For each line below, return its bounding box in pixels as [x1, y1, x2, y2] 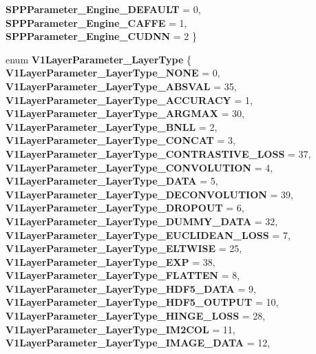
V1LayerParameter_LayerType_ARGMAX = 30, [6, 106, 244, 121]
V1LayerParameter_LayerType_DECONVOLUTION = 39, [6, 187, 293, 201]
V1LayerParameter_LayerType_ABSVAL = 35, [6, 79, 237, 93]
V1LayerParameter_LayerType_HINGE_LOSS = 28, [6, 309, 266, 323]
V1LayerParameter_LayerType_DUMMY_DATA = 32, [6, 214, 278, 228]
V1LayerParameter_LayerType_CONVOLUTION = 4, [6, 160, 273, 174]
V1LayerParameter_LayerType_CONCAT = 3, [6, 133, 235, 147]
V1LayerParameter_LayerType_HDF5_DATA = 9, [6, 281, 256, 295]
